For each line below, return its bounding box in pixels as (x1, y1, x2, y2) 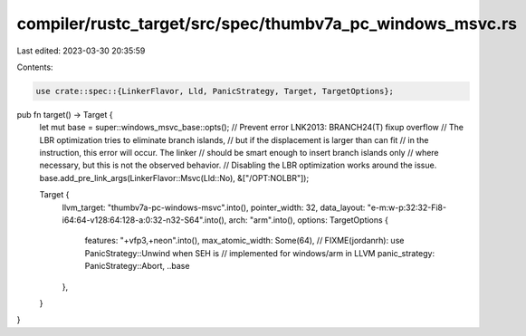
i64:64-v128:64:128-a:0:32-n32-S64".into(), (62, 215, 227, 226)
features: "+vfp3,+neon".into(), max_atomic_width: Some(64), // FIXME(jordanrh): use (84, 235, 405, 246)
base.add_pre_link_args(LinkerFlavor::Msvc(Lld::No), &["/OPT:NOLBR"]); (39, 172, 310, 183)
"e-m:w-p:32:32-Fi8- (367, 202, 447, 213)
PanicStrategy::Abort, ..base (84, 261, 190, 272)
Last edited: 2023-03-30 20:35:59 (16, 45, 146, 56)
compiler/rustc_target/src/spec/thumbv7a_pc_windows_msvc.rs (16, 14, 518, 34)
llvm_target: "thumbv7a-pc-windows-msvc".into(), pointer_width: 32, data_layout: (62, 202, 366, 213)
